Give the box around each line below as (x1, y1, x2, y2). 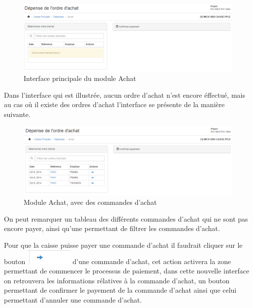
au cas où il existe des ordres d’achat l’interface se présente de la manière (4, 99, 225, 110)
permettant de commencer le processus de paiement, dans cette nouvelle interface (4, 266, 250, 276)
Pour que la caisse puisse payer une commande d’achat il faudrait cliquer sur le (4, 239, 243, 250)
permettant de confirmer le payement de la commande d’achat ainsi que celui (4, 285, 237, 295)
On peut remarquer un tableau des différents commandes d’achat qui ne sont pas (4, 213, 248, 224)
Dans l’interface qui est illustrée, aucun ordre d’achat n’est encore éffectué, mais (4, 89, 245, 100)
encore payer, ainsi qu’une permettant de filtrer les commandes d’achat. (4, 223, 220, 233)
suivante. (4, 109, 31, 119)
